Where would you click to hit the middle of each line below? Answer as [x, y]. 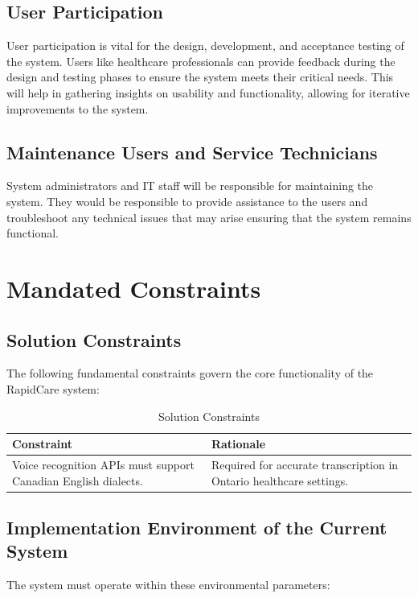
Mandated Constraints [134, 288]
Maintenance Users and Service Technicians [192, 152]
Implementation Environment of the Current [197, 528]
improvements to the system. [78, 108]
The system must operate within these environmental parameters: [168, 585]
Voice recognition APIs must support [103, 464]
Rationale [238, 444]
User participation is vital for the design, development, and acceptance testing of [205, 45]
